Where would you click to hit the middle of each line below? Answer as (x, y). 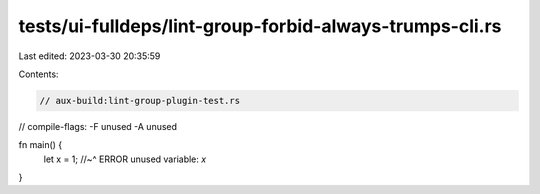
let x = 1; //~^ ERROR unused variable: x (125, 159)
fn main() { (40, 145)
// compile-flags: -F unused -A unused (98, 126)
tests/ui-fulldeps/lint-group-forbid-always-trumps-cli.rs (260, 26)
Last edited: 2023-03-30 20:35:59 (89, 56)
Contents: (38, 74)
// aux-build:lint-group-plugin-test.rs (139, 100)
